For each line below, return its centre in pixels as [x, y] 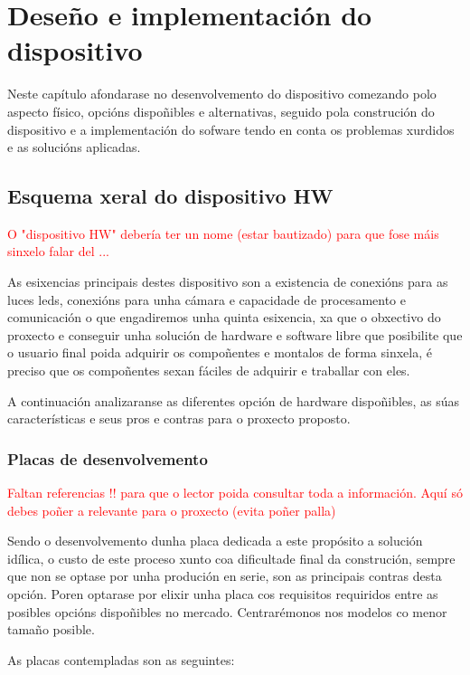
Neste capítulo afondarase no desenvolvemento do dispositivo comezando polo [222, 94]
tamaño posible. [51, 629]
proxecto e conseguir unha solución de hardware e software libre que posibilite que [235, 334]
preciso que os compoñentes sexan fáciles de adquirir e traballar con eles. [209, 371]
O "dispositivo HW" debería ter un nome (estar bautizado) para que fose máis [223, 233]
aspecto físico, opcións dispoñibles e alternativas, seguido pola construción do [221, 111]
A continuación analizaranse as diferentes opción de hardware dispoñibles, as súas [234, 400]
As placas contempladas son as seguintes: [121, 659]
